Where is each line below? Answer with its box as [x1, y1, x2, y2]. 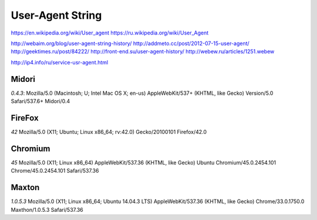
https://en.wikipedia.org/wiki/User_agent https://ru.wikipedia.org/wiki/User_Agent [11, 29, 209, 36]
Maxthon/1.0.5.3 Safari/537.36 [11, 206, 83, 213]
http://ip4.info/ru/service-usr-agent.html [11, 59, 109, 66]
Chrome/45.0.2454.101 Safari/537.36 [11, 167, 99, 174]
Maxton [11, 183, 40, 192]
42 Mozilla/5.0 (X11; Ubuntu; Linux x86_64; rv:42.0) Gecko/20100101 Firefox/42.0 [11, 128, 207, 135]
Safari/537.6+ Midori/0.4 [11, 98, 70, 105]
